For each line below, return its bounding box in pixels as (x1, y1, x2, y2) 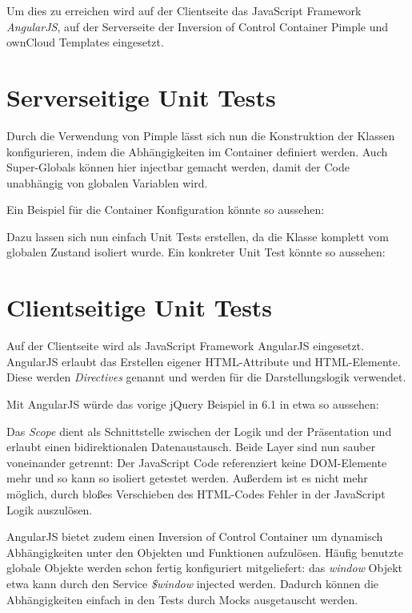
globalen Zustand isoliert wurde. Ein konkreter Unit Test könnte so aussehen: (6, 244, 386, 260)
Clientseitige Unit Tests (6, 291, 273, 324)
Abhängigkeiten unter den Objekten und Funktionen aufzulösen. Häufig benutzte (6, 543, 403, 560)
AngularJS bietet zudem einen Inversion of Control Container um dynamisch (6, 528, 383, 545)
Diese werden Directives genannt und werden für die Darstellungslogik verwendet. (6, 369, 406, 385)
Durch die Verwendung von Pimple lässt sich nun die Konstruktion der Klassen (6, 127, 395, 143)
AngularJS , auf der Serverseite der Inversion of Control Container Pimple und (6, 18, 389, 34)
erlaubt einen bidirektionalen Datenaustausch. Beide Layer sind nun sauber (6, 438, 376, 455)
